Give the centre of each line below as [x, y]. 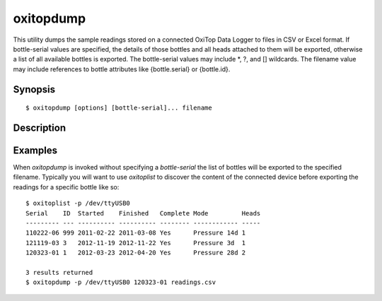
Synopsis [34, 89]
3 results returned [59, 272]
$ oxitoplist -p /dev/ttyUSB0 [78, 203]
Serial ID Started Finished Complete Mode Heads [143, 213]
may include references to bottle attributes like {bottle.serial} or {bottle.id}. [122, 69]
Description [40, 128]
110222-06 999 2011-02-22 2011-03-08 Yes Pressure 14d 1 [136, 233]
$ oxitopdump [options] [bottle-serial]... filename [119, 108]
